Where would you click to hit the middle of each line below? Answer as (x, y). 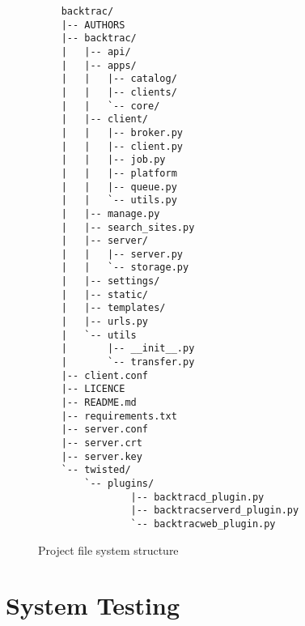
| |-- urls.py (105, 322)
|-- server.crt (102, 443)
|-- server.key (102, 456)
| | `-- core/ (110, 106)
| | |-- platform (119, 173)
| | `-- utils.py (119, 200)
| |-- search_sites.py (128, 227)
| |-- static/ (105, 294)
